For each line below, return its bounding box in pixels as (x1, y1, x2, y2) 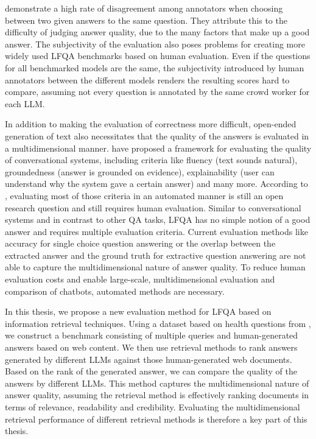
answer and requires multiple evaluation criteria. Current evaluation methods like (5, 225, 308, 237)
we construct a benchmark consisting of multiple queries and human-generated (5, 329, 298, 342)
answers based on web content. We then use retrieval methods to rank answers (5, 341, 298, 354)
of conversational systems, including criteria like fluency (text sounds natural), (5, 153, 298, 166)
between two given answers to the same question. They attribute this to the (5, 13, 287, 26)
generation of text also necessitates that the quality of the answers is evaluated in (5, 129, 309, 142)
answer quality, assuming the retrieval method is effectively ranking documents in (5, 388, 309, 401)
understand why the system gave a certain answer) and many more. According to (5, 177, 308, 190)
